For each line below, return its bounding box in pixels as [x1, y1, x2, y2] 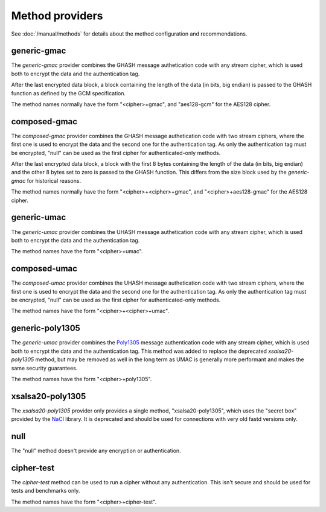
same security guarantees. [11, 364, 78, 371]
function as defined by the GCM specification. [11, 89, 126, 96]
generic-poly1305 [11, 323, 81, 333]
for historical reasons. [27, 177, 81, 184]
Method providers [11, 9, 103, 22]
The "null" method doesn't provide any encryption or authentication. [11, 447, 181, 455]
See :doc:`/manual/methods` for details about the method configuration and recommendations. [11, 30, 248, 37]
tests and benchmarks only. [11, 487, 80, 495]
